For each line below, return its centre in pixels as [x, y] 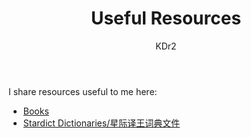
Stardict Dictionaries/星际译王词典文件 [101, 123]
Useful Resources [166, 18]
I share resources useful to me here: [83, 91]
